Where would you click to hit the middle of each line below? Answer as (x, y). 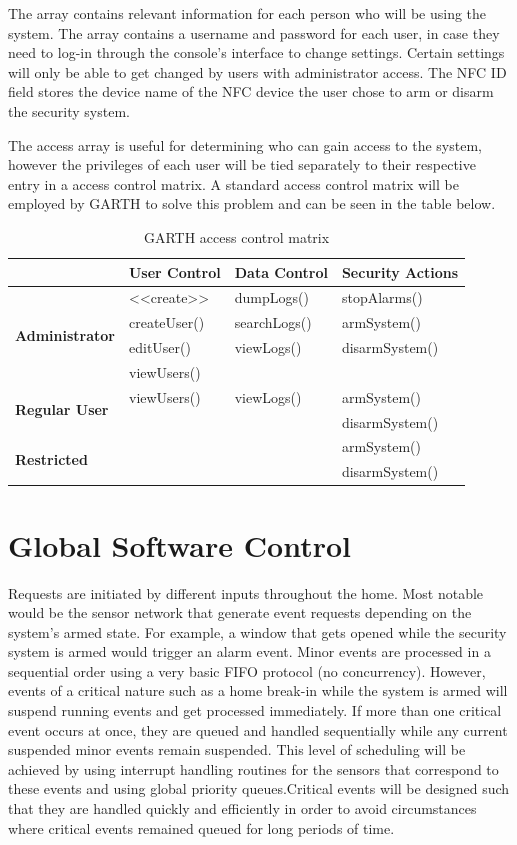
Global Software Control (179, 544)
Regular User (62, 409)
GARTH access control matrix (236, 236)
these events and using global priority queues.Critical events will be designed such (259, 788)
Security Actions (400, 271)
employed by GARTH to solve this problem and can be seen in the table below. (252, 203)
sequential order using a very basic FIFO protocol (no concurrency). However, (247, 670)
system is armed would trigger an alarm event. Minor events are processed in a (249, 651)
